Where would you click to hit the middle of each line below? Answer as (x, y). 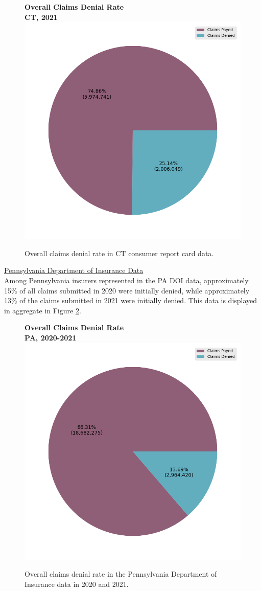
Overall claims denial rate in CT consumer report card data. (119, 253)
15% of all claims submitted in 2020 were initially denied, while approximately (127, 290)
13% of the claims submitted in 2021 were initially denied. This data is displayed (131, 300)
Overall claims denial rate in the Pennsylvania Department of (121, 574)
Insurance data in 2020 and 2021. (77, 584)
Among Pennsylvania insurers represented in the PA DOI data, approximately (126, 280)
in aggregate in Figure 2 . (43, 310)
